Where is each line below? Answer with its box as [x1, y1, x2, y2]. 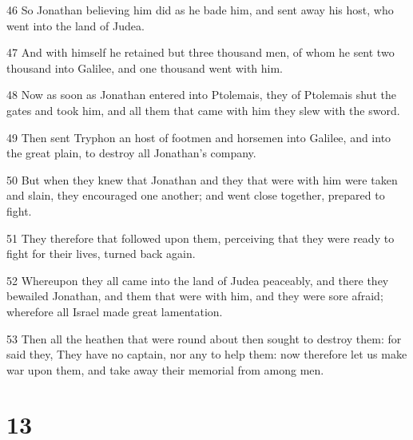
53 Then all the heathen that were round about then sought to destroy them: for [6, 330, 402, 347]
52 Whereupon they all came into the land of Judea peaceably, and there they [6, 272, 389, 288]
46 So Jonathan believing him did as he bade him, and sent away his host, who [6, 2, 394, 18]
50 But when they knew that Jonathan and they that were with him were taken [6, 171, 398, 188]
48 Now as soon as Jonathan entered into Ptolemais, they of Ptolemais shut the [6, 86, 396, 103]
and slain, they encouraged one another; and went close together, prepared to [6, 187, 385, 204]
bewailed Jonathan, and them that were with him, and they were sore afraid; [6, 287, 383, 304]
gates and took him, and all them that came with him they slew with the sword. [6, 101, 400, 118]
